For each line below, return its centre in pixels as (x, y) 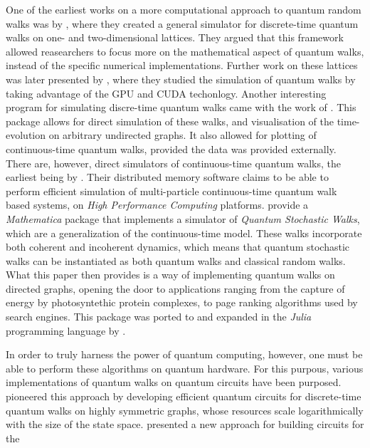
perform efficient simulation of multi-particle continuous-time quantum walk (171, 191)
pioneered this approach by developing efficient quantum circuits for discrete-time (184, 396)
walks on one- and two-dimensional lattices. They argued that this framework (175, 37)
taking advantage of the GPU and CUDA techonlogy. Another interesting (166, 93)
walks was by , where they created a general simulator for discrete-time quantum (182, 23)
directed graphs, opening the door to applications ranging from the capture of (175, 288)
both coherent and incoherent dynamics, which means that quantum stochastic (178, 247)
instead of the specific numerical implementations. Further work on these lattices (182, 65)
